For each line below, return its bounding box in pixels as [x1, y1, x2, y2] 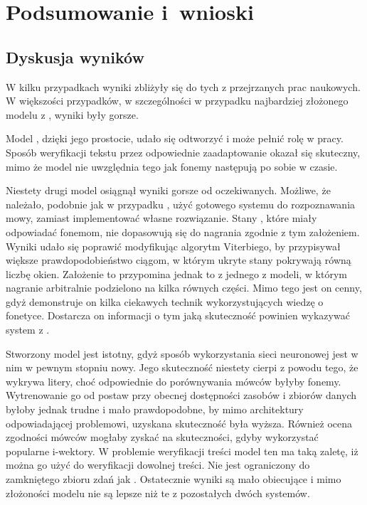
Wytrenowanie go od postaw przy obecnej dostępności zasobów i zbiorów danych [6, 388, 357, 403]
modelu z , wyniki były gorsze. [6, 107, 139, 122]
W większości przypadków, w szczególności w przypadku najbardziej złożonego [6, 93, 349, 108]
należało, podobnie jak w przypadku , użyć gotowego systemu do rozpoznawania [6, 196, 356, 211]
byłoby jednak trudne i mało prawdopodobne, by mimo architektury [6, 402, 304, 417]
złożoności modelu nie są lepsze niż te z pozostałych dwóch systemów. [6, 485, 310, 500]
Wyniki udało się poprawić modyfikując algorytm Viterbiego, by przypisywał [6, 238, 341, 253]
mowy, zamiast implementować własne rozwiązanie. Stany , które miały [6, 211, 317, 225]
